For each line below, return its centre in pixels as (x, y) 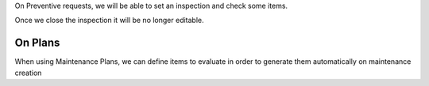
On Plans (37, 43)
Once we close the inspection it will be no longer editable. (109, 21)
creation (28, 73)
